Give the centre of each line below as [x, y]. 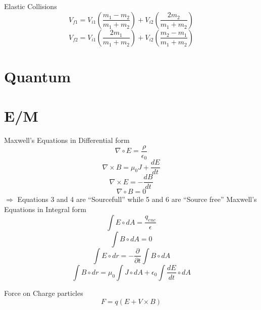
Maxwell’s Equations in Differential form [67, 140]
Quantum [37, 76]
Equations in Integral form [45, 209]
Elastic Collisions [31, 6]
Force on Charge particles [44, 293]
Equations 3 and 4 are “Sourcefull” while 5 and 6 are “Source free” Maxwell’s [137, 199]
